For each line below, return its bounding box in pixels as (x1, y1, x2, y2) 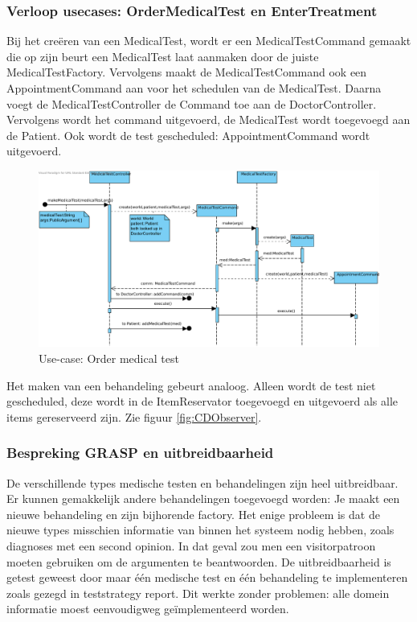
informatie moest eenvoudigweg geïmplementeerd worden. (6, 600, 289, 617)
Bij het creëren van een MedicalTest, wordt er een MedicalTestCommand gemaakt (6, 32, 411, 49)
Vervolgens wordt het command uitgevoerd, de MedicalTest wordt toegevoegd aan (6, 111, 411, 128)
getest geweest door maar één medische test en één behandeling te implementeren (6, 569, 408, 586)
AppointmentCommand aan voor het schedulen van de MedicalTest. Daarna (6, 80, 382, 96)
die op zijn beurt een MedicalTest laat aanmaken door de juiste (6, 47, 319, 64)
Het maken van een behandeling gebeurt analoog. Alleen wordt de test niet (6, 377, 376, 393)
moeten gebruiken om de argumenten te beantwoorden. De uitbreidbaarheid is (6, 553, 391, 570)
